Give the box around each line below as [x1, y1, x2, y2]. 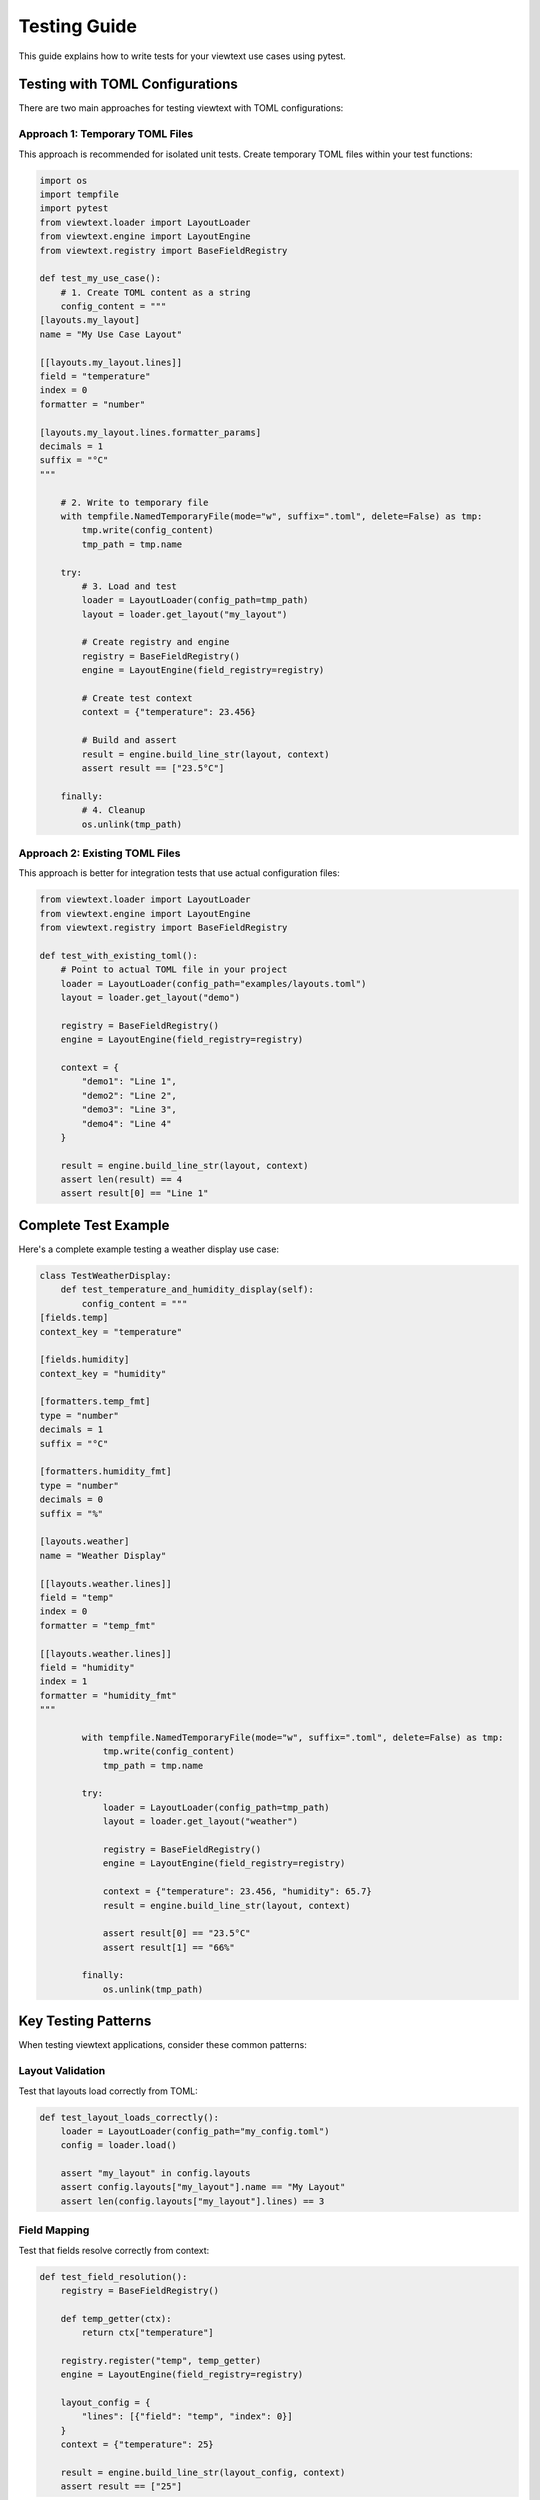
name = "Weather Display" [39, 1550, 167, 1561]
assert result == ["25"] [60, 2481, 183, 2492]
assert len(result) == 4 [60, 1174, 183, 1185]
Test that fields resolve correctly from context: [18, 2244, 210, 2256]
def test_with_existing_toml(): [39, 950, 199, 961]
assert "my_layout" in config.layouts [60, 2168, 251, 2179]
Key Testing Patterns [18, 2013, 152, 2030]
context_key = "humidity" [39, 1368, 167, 1379]
